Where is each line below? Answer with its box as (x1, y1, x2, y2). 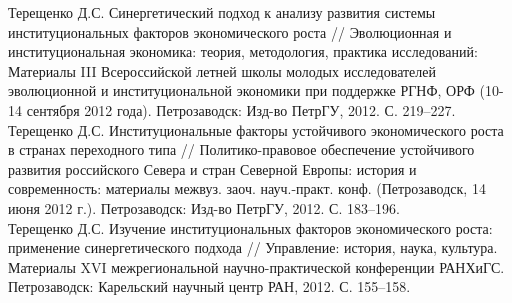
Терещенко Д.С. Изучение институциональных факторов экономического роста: (8, 217, 493, 238)
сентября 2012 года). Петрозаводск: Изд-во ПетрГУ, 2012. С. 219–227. (26, 99, 456, 120)
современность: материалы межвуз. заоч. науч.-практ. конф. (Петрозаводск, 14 (8, 178, 486, 199)
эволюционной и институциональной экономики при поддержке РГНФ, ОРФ (8, 80, 475, 101)
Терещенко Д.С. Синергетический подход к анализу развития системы (8, 2, 436, 22)
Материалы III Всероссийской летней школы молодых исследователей (8, 60, 437, 81)
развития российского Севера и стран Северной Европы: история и (8, 158, 417, 179)
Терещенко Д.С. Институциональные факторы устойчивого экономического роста (8, 119, 504, 140)
